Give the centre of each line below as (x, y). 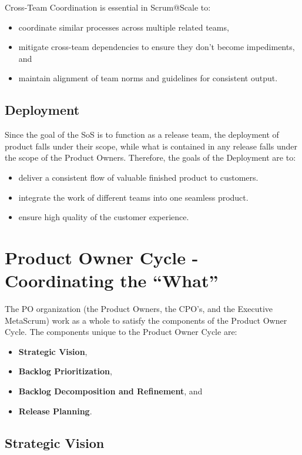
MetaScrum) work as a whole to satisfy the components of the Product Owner (146, 320)
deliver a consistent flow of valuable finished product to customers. (138, 177)
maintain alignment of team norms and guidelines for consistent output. (148, 78)
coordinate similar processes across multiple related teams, (124, 27)
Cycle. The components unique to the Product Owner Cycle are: (121, 332)
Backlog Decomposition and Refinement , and (110, 391)
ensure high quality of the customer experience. (104, 217)
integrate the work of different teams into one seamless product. (133, 197)
